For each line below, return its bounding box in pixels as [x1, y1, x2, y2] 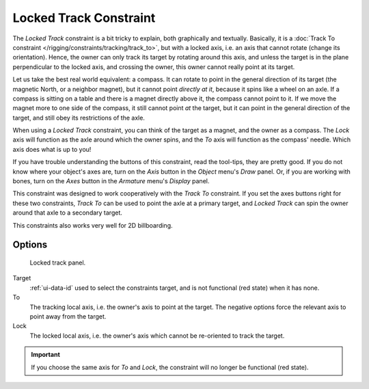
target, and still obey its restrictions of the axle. [12, 113, 145, 122]
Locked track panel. [29, 258, 86, 267]
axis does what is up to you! [12, 145, 92, 153]
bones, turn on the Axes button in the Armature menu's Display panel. [12, 177, 210, 185]
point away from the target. [29, 312, 107, 321]
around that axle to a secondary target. [12, 209, 123, 217]
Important [31, 351, 61, 359]
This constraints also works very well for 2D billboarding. [12, 221, 173, 229]
